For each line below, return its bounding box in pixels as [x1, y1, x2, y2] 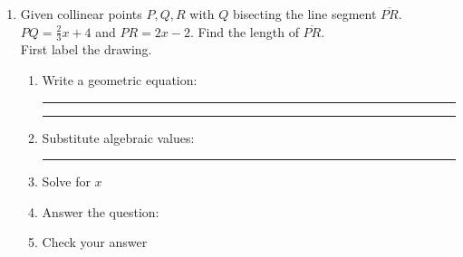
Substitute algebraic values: [42, 128, 195, 147]
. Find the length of [189, 22, 299, 41]
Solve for [42, 172, 91, 191]
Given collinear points [20, 5, 142, 23]
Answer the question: [42, 202, 159, 221]
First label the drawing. [20, 40, 152, 59]
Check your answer [42, 233, 148, 252]
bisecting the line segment [232, 5, 377, 23]
